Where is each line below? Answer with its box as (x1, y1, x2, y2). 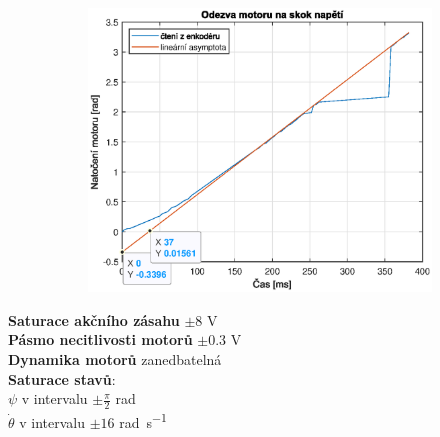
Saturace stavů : (8, 368, 116, 389)
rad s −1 (119, 409, 167, 432)
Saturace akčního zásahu (8, 309, 180, 330)
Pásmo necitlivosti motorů (8, 329, 193, 350)
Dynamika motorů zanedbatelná (8, 348, 222, 369)
